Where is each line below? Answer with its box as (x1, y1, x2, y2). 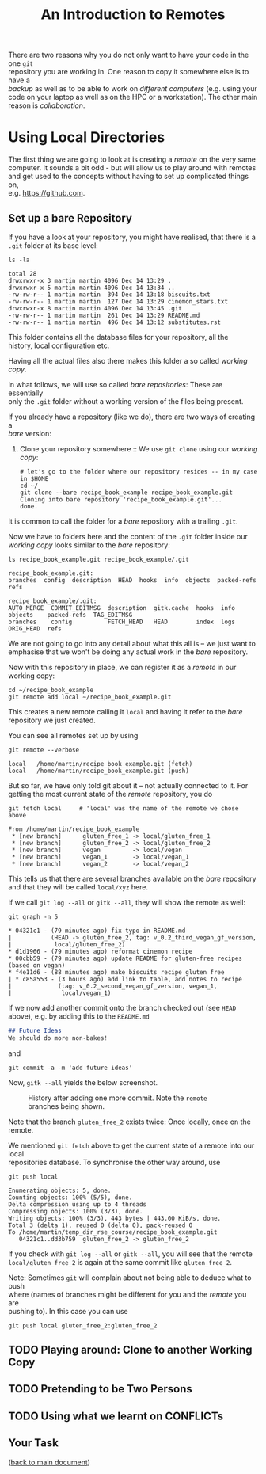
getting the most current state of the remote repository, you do (8, 789, 213, 798)
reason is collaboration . (8, 101, 85, 110)
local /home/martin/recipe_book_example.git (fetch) (8, 760, 193, 767)
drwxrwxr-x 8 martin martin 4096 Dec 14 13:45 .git (8, 304, 182, 312)
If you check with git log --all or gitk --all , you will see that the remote (8, 1249, 253, 1259)
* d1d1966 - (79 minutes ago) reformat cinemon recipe (8, 947, 193, 955)
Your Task (8, 1436, 59, 1450)
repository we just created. (8, 715, 97, 725)
